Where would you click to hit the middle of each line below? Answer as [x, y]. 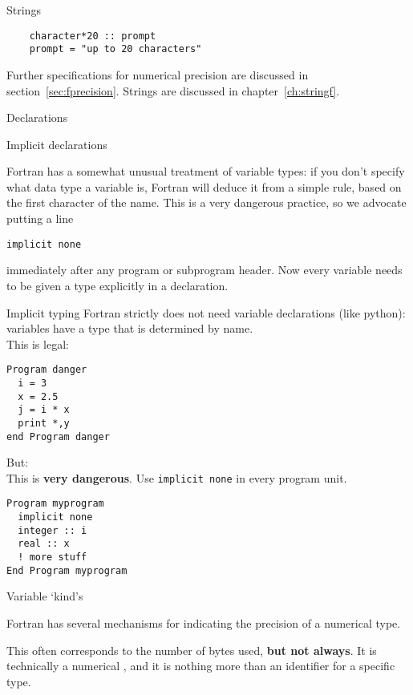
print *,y [44, 423]
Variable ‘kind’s [45, 596]
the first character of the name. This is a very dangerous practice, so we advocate [206, 202]
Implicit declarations [57, 144]
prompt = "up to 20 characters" [115, 49]
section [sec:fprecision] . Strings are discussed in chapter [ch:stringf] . [173, 90]
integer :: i [53, 530]
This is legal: [38, 343]
